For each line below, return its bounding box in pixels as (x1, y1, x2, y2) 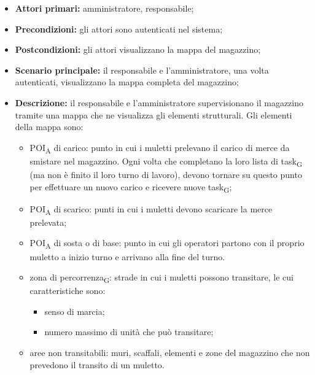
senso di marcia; (44, 304, 105, 317)
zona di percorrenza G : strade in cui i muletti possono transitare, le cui (29, 271, 294, 285)
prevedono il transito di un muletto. (29, 358, 165, 371)
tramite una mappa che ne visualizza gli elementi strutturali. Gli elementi (15, 108, 292, 121)
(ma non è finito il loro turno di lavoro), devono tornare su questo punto (29, 168, 302, 180)
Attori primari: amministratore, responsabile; (15, 2, 194, 14)
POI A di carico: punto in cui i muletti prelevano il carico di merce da (29, 141, 290, 155)
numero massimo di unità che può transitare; (44, 325, 214, 338)
